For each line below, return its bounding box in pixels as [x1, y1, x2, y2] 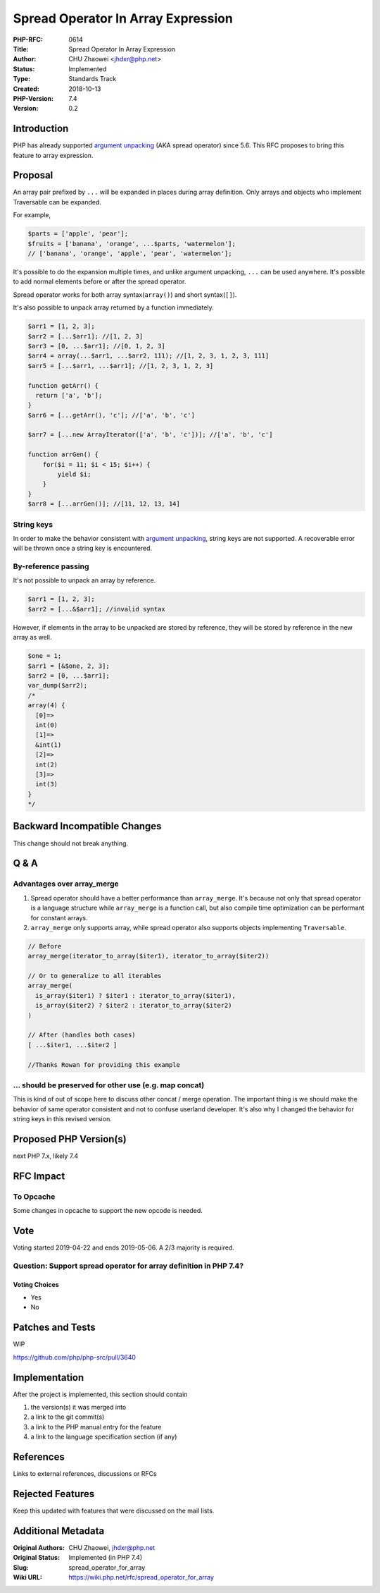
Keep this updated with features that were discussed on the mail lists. [13, 1506, 215, 1515]
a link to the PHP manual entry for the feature [30, 1422, 162, 1431]
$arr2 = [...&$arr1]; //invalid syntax [27, 605, 165, 613]
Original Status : [13, 1554, 60, 1562]
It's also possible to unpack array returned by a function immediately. [13, 303, 214, 312]
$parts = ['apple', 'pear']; [27, 230, 129, 238]
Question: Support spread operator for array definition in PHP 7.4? [13, 1261, 244, 1271]
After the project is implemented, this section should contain [13, 1390, 188, 1398]
